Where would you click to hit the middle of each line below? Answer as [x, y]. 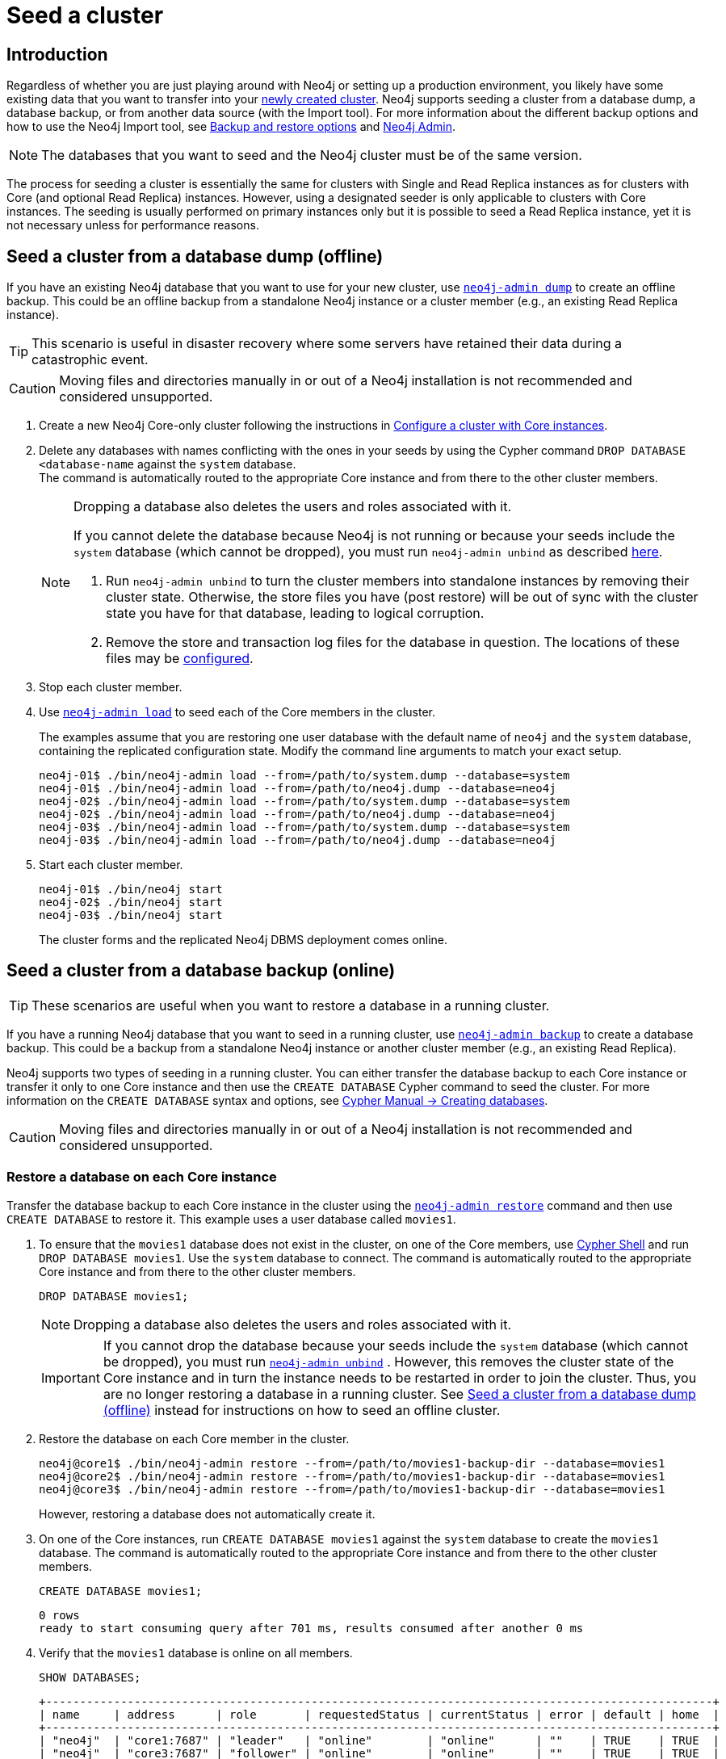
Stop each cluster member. [111, 687]
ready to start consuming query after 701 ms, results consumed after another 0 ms [311, 1628]
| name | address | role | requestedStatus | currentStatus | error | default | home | [379, 1714]
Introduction [57, 54]
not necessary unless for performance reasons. [133, 225]
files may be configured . [180, 659]
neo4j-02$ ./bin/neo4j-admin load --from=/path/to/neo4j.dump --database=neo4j [298, 814]
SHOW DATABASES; [90, 1677]
